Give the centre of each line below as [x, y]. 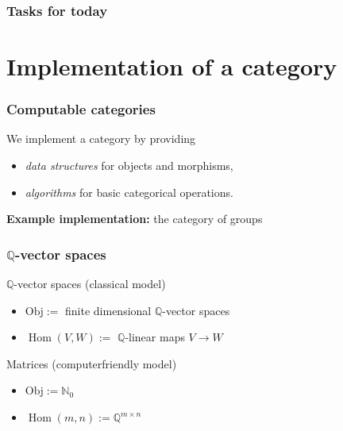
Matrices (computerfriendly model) [92, 363]
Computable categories [81, 109]
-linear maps [155, 337]
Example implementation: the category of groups [135, 219]
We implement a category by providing [101, 139]
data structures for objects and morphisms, [129, 165]
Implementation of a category [172, 66]
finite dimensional [108, 310]
